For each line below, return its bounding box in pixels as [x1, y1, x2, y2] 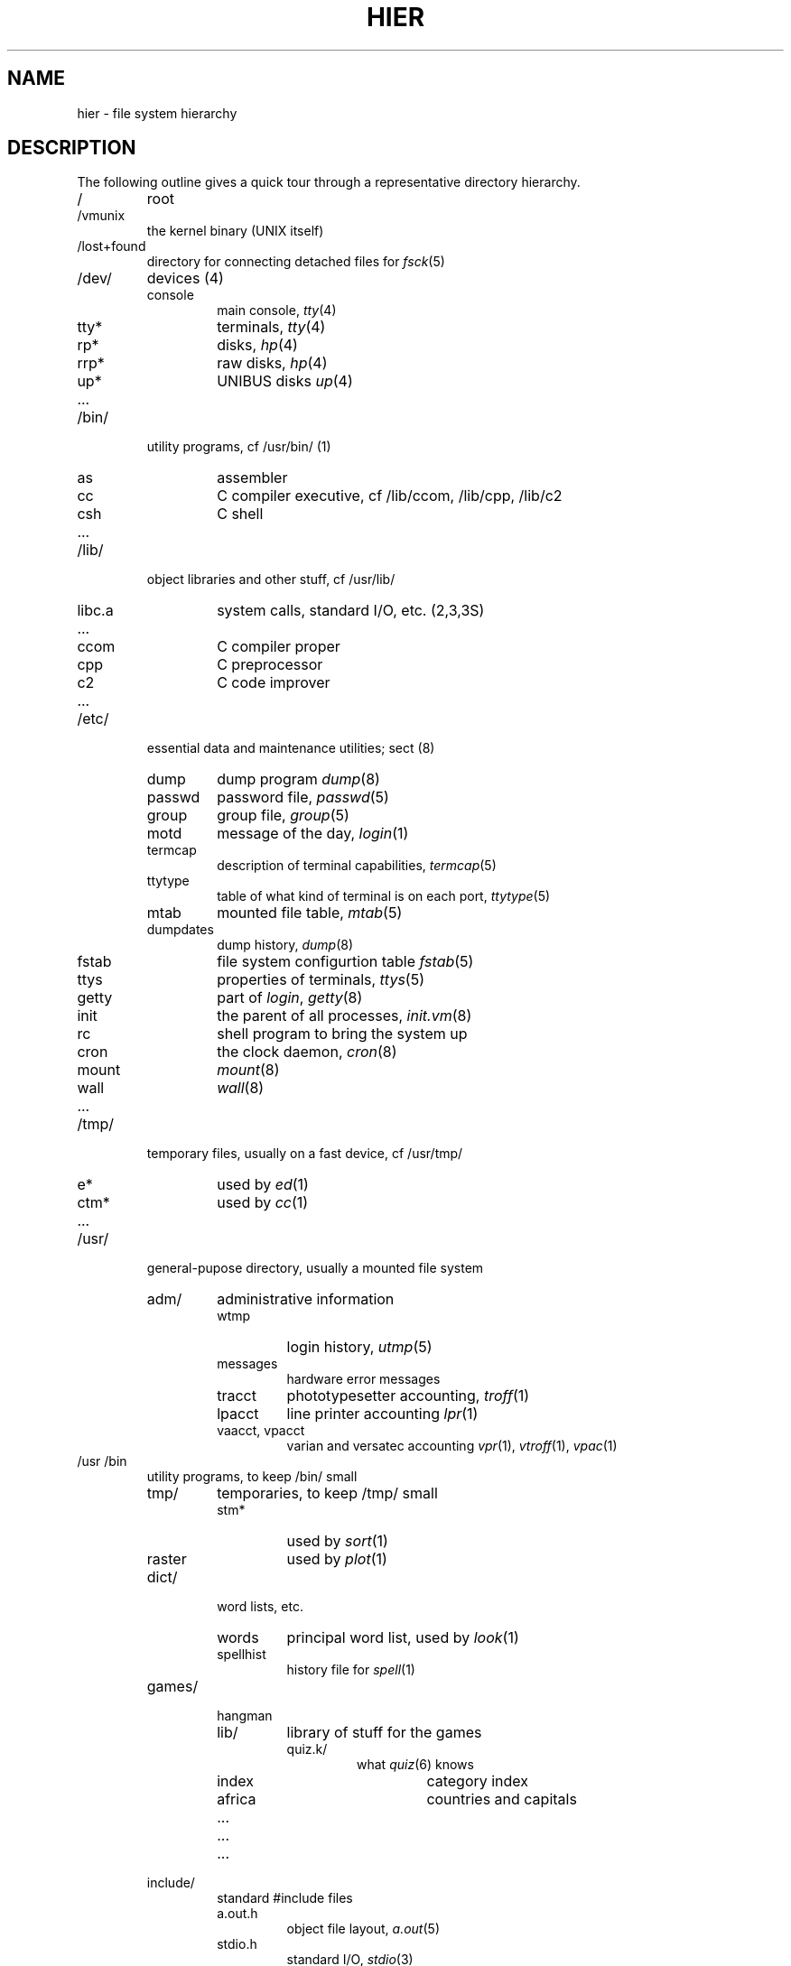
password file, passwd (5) [217, 788, 389, 807]
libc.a [77, 601, 114, 620]
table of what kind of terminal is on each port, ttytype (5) [217, 888, 551, 904]
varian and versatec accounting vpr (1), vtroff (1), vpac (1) [286, 1438, 618, 1454]
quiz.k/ [286, 1741, 328, 1757]
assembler [217, 468, 288, 487]
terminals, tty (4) [217, 318, 326, 337]
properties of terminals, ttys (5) [217, 970, 424, 989]
